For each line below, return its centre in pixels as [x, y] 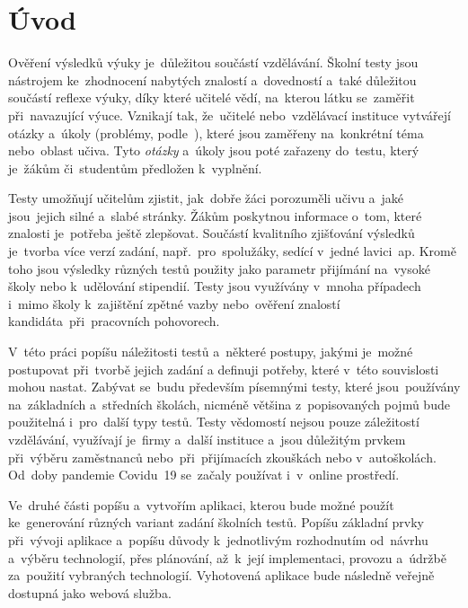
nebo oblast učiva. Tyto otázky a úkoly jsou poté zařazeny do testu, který [214, 150]
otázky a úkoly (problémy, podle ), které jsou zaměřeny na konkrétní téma [216, 132]
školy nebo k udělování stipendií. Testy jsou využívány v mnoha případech [215, 286]
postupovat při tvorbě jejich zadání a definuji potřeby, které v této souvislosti [224, 369]
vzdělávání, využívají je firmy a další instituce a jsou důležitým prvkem [207, 439]
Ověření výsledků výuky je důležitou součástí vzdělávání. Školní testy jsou [213, 62]
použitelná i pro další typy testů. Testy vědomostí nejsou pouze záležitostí [214, 422]
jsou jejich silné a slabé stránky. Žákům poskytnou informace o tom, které [215, 215]
